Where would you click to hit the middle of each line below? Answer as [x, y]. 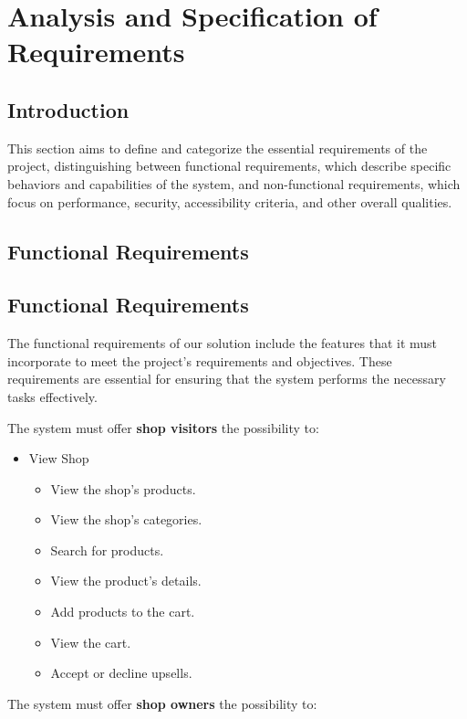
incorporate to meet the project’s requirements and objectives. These [200, 360]
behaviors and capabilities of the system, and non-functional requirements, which [234, 183]
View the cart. [91, 642]
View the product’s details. [126, 581]
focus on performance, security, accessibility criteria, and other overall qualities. [230, 201]
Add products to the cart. [123, 612]
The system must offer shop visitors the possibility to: [163, 427]
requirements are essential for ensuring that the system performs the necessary [227, 379]
